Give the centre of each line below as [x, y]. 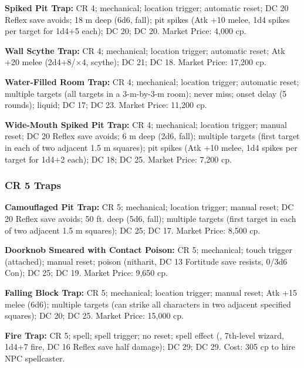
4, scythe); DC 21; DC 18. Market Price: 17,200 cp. [174, 62]
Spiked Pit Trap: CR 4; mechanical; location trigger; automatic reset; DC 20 [147, 8]
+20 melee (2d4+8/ [40, 62]
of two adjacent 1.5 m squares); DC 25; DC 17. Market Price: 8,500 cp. [133, 230]
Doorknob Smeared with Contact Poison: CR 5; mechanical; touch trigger [148, 250]
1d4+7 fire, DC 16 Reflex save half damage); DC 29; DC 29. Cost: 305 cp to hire [150, 347]
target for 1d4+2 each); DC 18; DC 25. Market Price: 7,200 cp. [118, 159]
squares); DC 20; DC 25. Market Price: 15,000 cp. [94, 315]
